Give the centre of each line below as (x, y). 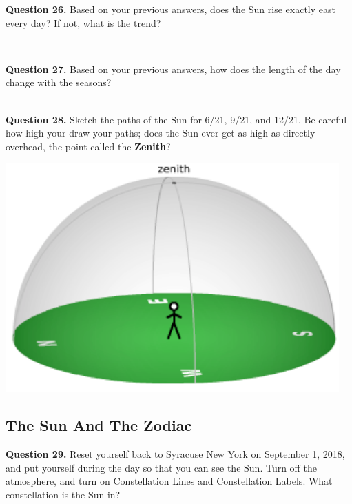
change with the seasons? (59, 82)
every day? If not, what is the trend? (83, 22)
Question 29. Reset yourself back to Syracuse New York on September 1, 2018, (175, 454)
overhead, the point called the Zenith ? (88, 146)
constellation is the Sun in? (63, 494)
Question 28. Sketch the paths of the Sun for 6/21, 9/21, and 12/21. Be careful (176, 119)
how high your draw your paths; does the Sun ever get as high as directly (161, 133)
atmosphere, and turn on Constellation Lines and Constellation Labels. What (169, 481)
